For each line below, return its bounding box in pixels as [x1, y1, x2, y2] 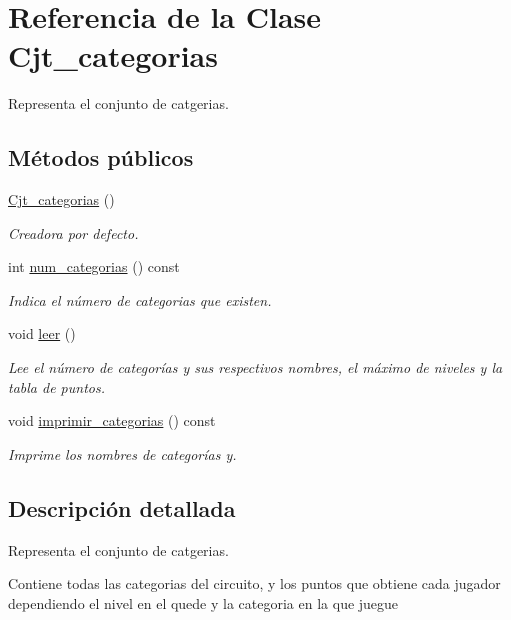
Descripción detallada [8, 492, 236, 523]
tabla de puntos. [8, 376, 105, 397]
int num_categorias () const [8, 256, 180, 277]
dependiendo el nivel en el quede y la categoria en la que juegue [8, 592, 399, 613]
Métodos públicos [8, 142, 194, 173]
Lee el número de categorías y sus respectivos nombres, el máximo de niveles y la [8, 357, 503, 378]
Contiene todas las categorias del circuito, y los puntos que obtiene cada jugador [8, 573, 501, 594]
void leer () [8, 323, 76, 344]
